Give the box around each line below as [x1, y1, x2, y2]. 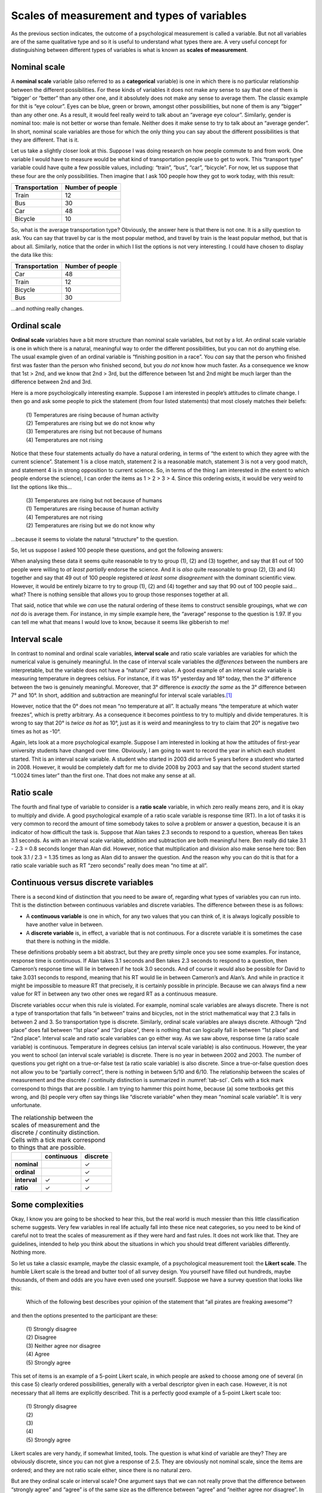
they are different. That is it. [11, 136, 79, 143]
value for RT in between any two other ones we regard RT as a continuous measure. [11, 990, 218, 997]
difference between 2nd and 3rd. [11, 378, 92, 385]
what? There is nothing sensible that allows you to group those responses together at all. [11, 591, 229, 598]
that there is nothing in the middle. [26, 938, 110, 945]
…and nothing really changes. [11, 305, 84, 312]
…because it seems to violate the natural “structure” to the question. [11, 535, 179, 543]
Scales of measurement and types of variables [11, 9, 247, 22]
